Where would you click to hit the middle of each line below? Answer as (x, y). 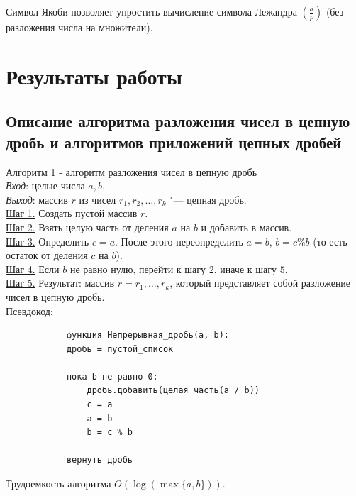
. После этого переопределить (179, 241)
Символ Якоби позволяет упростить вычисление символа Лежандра (151, 11)
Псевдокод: (29, 310)
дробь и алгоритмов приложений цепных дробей (174, 142)
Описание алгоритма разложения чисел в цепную (178, 121)
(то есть (330, 241)
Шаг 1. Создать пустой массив (72, 213)
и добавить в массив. (246, 227)
